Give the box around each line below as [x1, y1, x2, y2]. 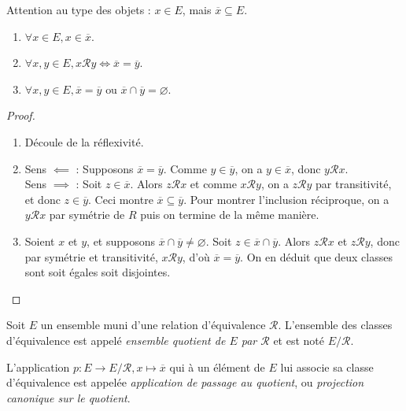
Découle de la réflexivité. [24, 133, 144, 150]
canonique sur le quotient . [6, 389, 131, 405]
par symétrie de [49, 206, 125, 223]
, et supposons [87, 232, 156, 249]
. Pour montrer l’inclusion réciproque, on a [183, 191, 389, 207]
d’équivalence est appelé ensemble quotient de [6, 331, 226, 348]
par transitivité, [316, 176, 392, 192]
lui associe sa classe [280, 358, 374, 375]
